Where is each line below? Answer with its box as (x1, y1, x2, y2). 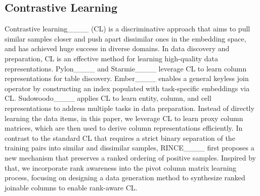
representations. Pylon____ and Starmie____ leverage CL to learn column (5, 63, 247, 73)
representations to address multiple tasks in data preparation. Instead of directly (5, 102, 254, 113)
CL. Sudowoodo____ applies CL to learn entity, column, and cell (5, 93, 211, 103)
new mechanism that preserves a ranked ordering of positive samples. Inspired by (5, 152, 256, 163)
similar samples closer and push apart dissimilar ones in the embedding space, (5, 33, 246, 44)
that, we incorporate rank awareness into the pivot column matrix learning (5, 162, 237, 173)
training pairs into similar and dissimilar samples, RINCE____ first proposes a (5, 142, 254, 153)
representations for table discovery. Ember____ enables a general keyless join (5, 73, 249, 84)
